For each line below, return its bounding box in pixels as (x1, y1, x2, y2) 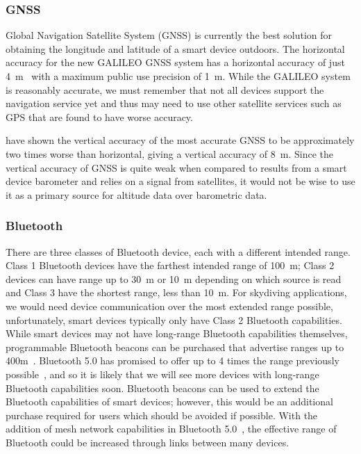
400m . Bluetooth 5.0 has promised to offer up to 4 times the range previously (6, 353, 339, 368)
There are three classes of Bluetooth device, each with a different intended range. (6, 244, 351, 259)
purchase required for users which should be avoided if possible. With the (6, 407, 318, 422)
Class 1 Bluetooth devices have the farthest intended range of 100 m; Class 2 (6, 258, 335, 273)
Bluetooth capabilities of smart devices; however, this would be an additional (6, 394, 333, 409)
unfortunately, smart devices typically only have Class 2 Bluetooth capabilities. (6, 312, 342, 327)
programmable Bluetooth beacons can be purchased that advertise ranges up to (6, 339, 344, 354)
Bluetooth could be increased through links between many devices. (6, 435, 289, 449)
